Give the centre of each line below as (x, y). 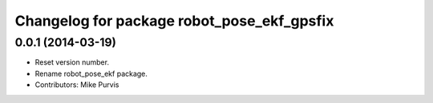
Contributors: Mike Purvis (77, 85)
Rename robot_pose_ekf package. (91, 73)
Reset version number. (72, 62)
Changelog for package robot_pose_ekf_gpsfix (174, 21)
